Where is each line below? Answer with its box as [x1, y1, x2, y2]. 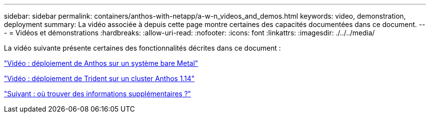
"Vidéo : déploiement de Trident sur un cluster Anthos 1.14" [4, 74, 195, 83]
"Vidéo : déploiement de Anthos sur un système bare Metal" [4, 59, 198, 67]
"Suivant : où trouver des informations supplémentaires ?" [4, 89, 191, 98]
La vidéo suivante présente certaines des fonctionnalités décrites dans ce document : [4, 44, 281, 52]
